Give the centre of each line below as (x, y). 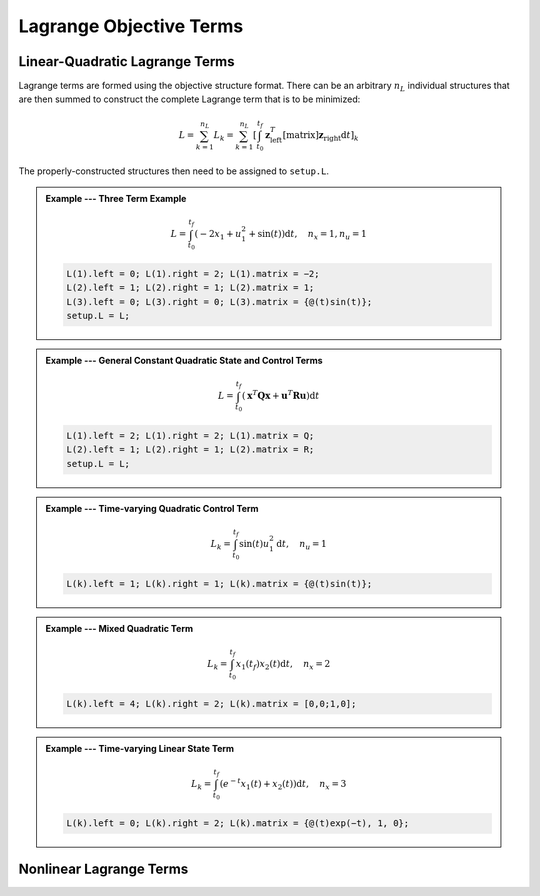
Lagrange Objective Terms (131, 26)
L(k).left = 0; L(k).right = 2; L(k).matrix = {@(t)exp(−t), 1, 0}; (238, 823)
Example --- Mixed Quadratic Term (119, 628)
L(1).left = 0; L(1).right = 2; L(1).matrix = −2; (193, 273)
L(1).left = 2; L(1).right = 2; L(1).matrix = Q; (190, 436)
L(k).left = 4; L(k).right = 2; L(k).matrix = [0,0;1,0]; (211, 703)
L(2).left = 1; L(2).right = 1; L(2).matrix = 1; (190, 288)
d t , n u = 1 (301, 545)
